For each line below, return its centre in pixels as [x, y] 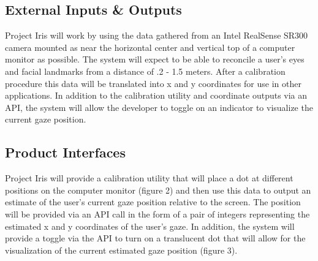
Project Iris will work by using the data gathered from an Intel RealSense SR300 [157, 35]
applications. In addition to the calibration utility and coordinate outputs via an [156, 95]
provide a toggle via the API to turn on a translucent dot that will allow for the [155, 238]
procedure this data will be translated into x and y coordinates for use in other [153, 83]
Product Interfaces [65, 152]
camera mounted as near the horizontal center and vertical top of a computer [150, 47]
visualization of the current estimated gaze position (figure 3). [121, 250]
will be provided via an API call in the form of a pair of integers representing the [157, 214]
